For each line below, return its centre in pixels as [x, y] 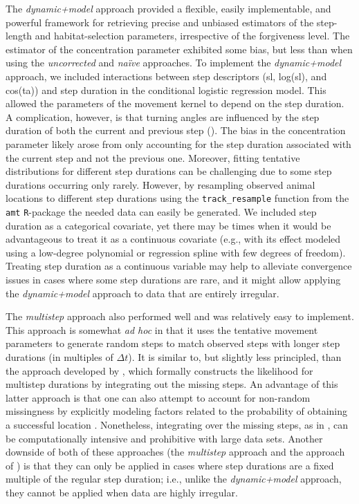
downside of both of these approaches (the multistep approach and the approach [175, 452]
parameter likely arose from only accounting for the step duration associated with [178, 143]
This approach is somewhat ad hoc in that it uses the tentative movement [162, 329]
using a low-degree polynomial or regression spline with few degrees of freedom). [176, 252]
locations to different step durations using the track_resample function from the [177, 198]
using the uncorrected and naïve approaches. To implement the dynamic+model [174, 63]
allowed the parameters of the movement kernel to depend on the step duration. [175, 103]
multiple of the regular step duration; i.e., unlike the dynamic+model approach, [174, 479]
